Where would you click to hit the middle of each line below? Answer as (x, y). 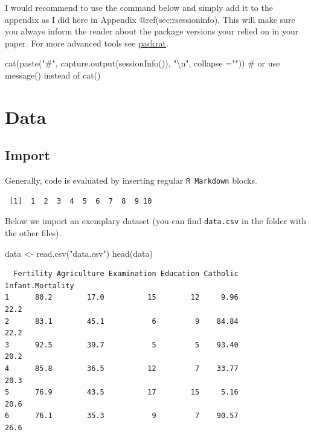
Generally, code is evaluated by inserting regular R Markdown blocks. (131, 180)
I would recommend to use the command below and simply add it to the (139, 7)
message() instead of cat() (53, 75)
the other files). (33, 233)
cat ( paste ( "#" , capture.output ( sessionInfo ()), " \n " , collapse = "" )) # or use (143, 63)
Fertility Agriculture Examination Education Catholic (126, 274)
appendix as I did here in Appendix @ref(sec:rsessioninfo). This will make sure (150, 19)
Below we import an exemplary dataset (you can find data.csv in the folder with (156, 221)
